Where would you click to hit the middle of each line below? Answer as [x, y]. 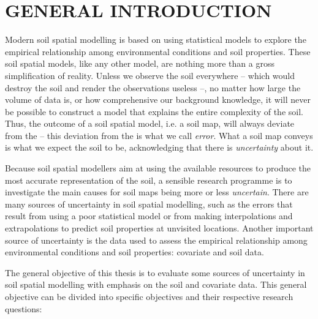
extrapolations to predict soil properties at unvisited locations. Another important [159, 228]
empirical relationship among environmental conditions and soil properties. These [158, 51]
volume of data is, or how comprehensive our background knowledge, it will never [158, 99]
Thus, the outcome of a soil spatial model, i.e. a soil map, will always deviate [150, 123]
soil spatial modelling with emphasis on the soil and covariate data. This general [156, 284]
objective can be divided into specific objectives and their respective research [149, 296]
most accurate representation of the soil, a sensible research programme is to [149, 180]
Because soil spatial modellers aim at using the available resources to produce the [158, 168]
